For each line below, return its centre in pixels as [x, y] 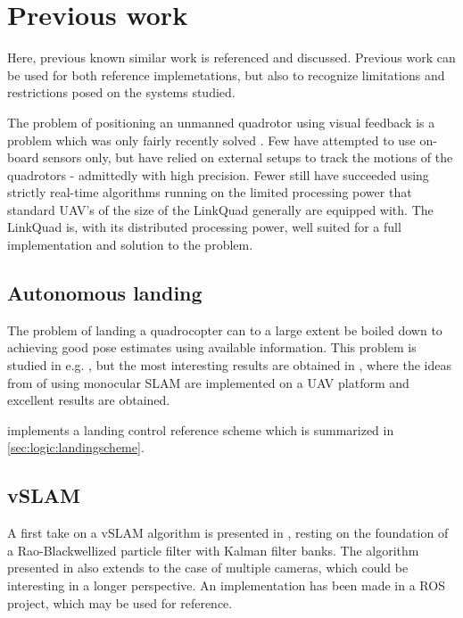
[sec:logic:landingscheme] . [76, 447]
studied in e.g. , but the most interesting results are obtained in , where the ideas [230, 365]
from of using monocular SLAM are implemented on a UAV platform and [208, 382]
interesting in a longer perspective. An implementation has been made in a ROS [226, 585]
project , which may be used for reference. [120, 602]
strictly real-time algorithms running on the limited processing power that [210, 192]
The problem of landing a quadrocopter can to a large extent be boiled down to [225, 330]
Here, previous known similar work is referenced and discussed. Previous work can [231, 58]
